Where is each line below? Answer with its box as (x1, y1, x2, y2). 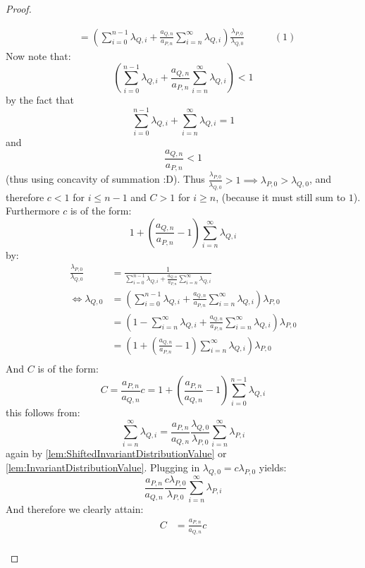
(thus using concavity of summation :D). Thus (6, 171, 205, 186)
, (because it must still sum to (216, 189, 346, 204)
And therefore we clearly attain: (6, 502, 144, 516)
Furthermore (6, 203, 60, 218)
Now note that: (6, 48, 71, 63)
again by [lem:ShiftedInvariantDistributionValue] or (6, 446, 227, 461)
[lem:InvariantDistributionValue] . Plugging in (6, 460, 200, 475)
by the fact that (6, 92, 74, 107)
